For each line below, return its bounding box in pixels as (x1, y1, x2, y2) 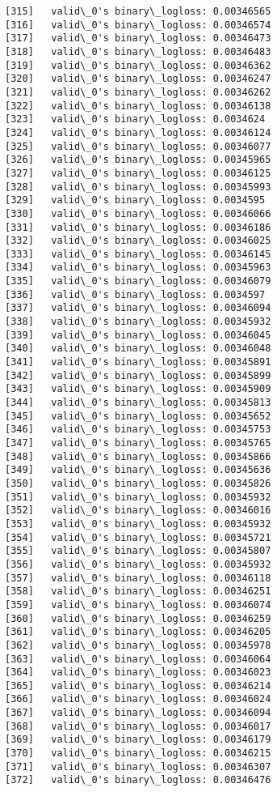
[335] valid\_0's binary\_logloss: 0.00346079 (5, 275, 271, 287)
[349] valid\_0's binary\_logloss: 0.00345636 (5, 464, 271, 476)
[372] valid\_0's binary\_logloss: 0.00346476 (5, 774, 271, 786)
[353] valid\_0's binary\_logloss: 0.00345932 (5, 517, 271, 530)
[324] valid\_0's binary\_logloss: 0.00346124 (5, 126, 271, 138)
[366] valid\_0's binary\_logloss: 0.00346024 (5, 693, 271, 705)
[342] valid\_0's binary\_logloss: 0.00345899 (5, 369, 271, 381)
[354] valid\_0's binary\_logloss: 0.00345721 (5, 531, 271, 543)
